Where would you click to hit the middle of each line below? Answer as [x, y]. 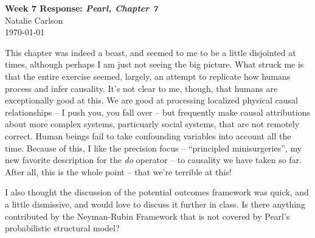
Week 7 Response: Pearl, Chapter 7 [81, 8]
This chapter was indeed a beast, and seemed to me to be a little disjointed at [151, 52]
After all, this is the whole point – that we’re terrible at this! [118, 171]
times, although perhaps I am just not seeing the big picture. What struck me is [154, 64]
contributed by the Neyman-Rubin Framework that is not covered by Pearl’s [147, 216]
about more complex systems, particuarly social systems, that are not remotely [152, 124]
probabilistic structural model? [62, 228]
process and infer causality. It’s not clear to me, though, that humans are [141, 88]
